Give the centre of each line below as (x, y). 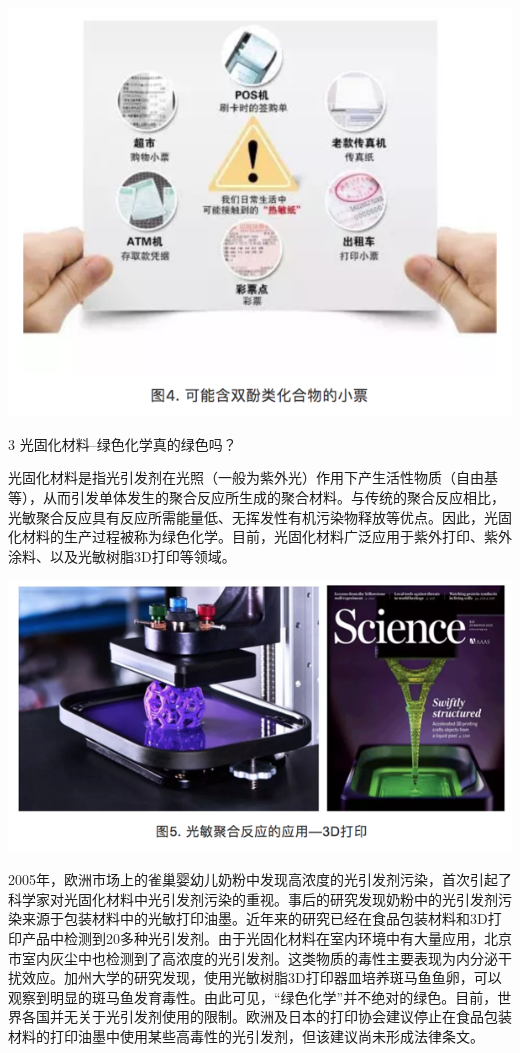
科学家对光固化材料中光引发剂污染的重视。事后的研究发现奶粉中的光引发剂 (253, 898)
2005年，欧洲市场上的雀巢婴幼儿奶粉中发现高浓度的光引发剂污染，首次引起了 (260, 879)
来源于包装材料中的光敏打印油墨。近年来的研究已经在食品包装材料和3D (254, 918)
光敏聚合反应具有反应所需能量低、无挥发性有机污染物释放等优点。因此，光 (253, 516)
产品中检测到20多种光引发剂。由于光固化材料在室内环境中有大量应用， (252, 938)
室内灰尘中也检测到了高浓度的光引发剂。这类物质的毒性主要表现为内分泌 (259, 957)
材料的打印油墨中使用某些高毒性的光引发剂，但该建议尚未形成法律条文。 (246, 1036)
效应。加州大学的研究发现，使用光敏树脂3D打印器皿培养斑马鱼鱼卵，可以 (261, 977)
